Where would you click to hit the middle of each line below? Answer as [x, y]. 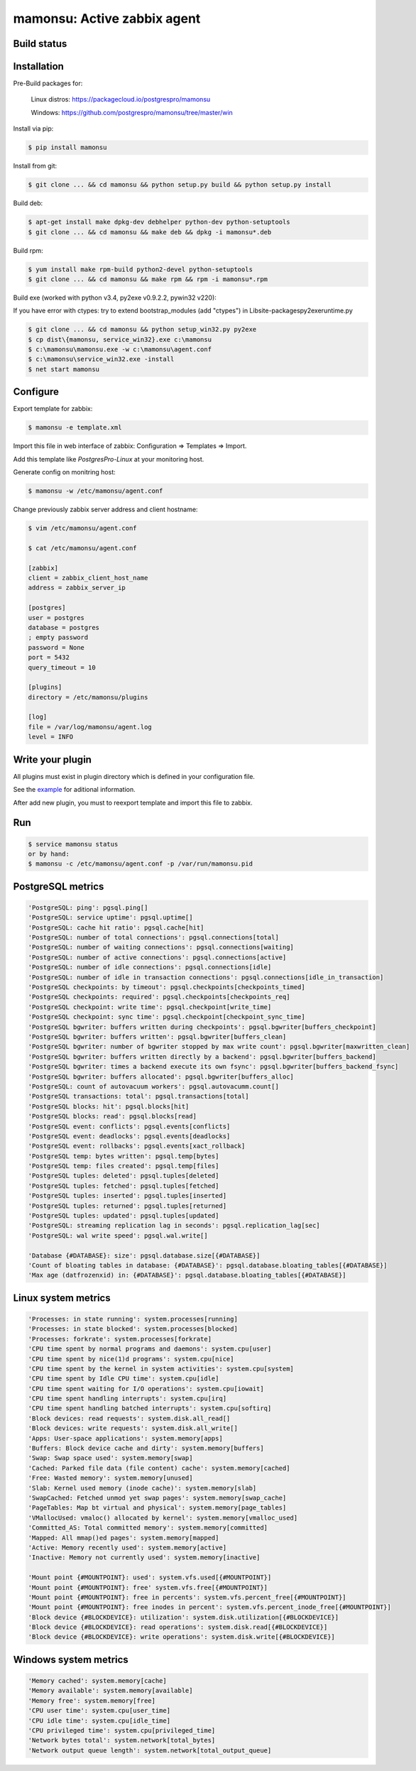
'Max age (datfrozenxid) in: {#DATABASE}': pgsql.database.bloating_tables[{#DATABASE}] [187, 1275]
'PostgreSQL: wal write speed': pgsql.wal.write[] [118, 1235]
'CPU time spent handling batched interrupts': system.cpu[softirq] [150, 1408]
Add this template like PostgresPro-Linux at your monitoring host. [109, 459]
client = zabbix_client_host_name [88, 578]
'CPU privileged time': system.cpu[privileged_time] [122, 1730]
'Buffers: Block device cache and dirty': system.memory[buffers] [146, 1448]
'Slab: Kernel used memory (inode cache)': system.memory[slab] [142, 1488]
